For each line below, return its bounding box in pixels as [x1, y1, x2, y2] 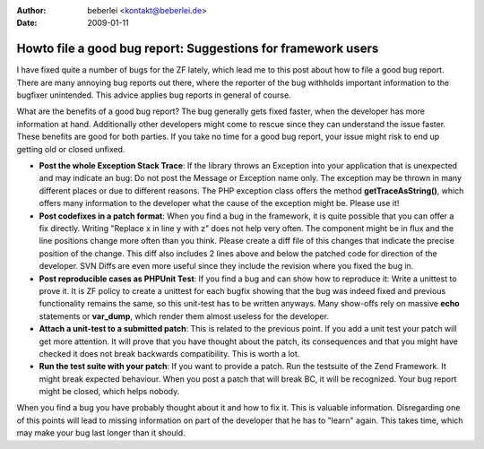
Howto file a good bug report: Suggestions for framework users [16, 41, 379, 56]
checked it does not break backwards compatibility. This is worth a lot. [39, 348, 300, 358]
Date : [16, 18, 38, 29]
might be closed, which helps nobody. [39, 386, 180, 397]
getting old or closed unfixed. [16, 143, 125, 154]
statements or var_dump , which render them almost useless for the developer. [39, 310, 329, 322]
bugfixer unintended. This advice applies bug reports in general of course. [16, 90, 291, 100]
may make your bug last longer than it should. [16, 427, 186, 438]
